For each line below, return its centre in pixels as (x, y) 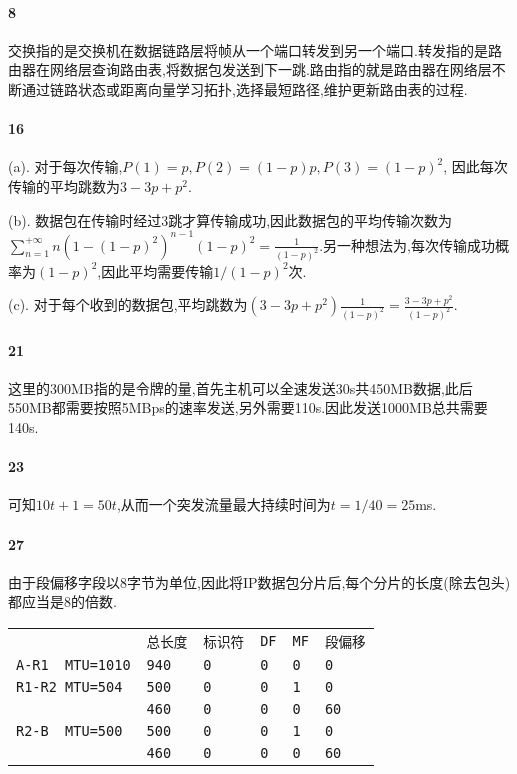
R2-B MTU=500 (69, 730)
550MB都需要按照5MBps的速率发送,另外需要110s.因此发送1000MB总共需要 (248, 407)
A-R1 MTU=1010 (73, 664)
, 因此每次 (475, 166)
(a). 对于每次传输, (65, 166)
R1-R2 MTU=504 (69, 686)
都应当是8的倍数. (62, 601)
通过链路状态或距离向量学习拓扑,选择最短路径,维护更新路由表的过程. (244, 88)
